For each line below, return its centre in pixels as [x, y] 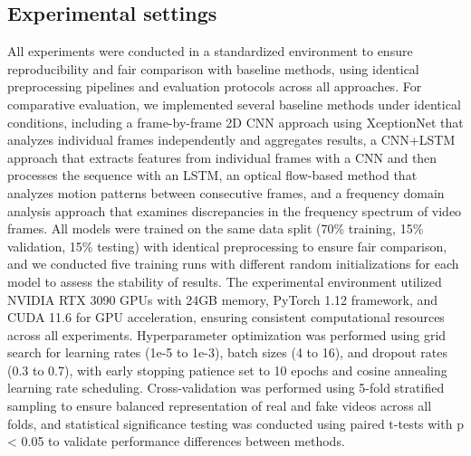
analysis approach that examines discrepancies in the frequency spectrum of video [235, 210]
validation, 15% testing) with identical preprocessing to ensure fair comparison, [227, 246]
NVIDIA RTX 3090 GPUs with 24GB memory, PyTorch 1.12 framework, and [223, 299]
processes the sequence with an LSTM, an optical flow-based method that [212, 175]
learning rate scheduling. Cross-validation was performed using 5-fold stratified [226, 388]
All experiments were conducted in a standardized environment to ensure [210, 51]
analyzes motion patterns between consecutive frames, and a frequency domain [226, 192]
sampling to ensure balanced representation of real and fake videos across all [220, 406]
